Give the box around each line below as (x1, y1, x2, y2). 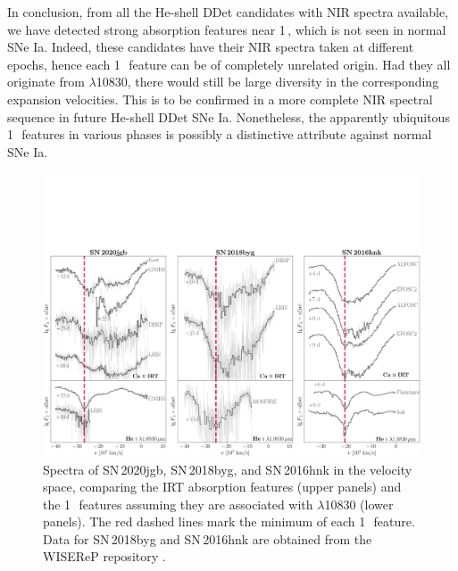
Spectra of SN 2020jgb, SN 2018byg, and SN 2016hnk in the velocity (43, 459, 412, 478)
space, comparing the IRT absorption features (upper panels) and (43, 477, 402, 496)
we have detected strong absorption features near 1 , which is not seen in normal (7, 20, 446, 38)
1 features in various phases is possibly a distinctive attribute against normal (7, 125, 432, 144)
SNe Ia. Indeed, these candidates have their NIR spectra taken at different (7, 37, 414, 56)
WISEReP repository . (43, 547, 166, 566)
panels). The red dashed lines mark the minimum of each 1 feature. (43, 512, 415, 531)
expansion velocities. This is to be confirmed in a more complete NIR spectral (7, 89, 433, 108)
